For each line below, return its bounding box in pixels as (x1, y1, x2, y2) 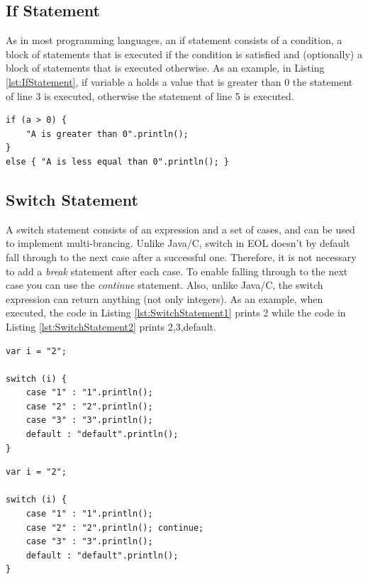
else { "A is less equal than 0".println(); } (6, 156, 229, 167)
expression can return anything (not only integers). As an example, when (6, 291, 323, 306)
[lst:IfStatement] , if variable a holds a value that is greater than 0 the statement (6, 74, 353, 89)
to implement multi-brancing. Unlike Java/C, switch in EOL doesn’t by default (6, 236, 350, 250)
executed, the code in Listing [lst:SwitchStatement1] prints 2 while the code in (6, 305, 346, 320)
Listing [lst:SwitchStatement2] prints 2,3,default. (6, 319, 216, 333)
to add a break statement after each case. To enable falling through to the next (6, 263, 348, 278)
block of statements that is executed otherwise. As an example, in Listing (6, 60, 325, 75)
